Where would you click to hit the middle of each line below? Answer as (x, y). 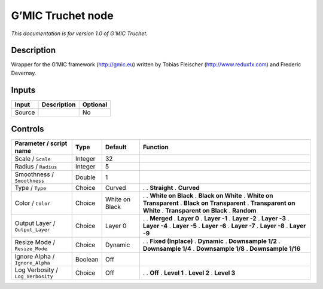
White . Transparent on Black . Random (199, 211)
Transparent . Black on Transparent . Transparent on (219, 203)
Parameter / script (41, 143)
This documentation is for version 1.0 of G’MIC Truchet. (79, 33)
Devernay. (24, 73)
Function (156, 147)
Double (85, 177)
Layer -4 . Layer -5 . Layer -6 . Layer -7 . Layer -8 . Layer (224, 226)
